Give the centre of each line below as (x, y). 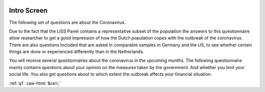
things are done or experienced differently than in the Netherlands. (77, 52)
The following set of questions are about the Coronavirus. (67, 22)
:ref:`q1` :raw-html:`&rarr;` (35, 83)
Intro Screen (28, 10)
